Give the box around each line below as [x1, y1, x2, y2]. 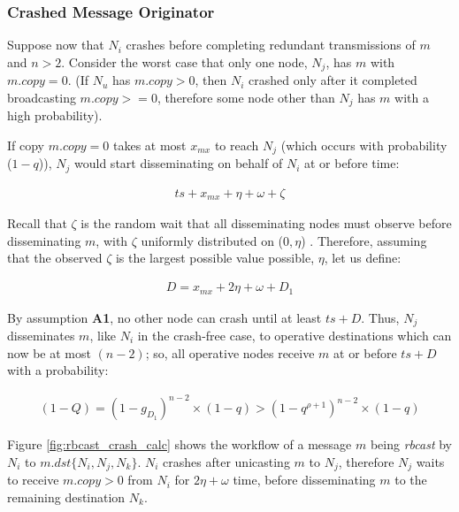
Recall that [7, 214, 67, 233]
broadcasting [7, 88, 76, 106]
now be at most [7, 343, 91, 362]
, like [89, 326, 116, 345]
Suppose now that [7, 35, 104, 54]
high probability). [7, 106, 103, 125]
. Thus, [361, 308, 400, 326]
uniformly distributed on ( [141, 231, 284, 249]
